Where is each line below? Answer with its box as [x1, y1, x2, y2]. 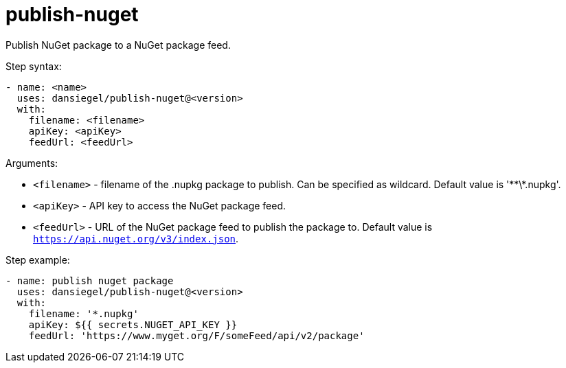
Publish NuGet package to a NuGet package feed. [5, 38, 231, 51]
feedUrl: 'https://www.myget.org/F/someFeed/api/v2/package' [28, 330, 365, 341]
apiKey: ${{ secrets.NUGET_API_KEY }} [28, 319, 238, 330]
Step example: [5, 253, 70, 266]
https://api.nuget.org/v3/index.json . [33, 232, 239, 244]
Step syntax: [5, 60, 62, 72]
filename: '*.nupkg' [28, 308, 139, 319]
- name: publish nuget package [5, 275, 174, 286]
